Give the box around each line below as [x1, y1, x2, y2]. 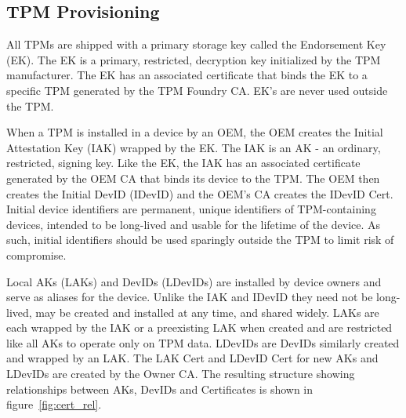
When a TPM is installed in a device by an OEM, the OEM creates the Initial [6, 124, 383, 140]
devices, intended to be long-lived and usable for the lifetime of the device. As [6, 216, 381, 232]
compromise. [6, 246, 67, 263]
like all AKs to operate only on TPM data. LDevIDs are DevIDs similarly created [6, 334, 400, 351]
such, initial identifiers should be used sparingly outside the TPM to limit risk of [6, 231, 394, 248]
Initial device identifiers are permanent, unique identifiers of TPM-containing [6, 201, 376, 217]
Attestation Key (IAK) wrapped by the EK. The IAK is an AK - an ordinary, [6, 139, 381, 155]
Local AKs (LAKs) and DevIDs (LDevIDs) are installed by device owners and [6, 273, 382, 289]
